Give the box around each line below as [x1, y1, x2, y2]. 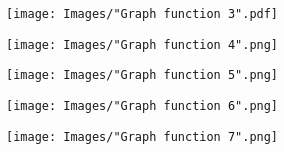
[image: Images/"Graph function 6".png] [6, 98, 279, 113]
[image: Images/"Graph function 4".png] [6, 37, 279, 52]
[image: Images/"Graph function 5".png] [6, 68, 279, 83]
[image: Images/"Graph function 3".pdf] [6, 7, 279, 21]
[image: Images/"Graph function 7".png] [6, 129, 279, 144]
